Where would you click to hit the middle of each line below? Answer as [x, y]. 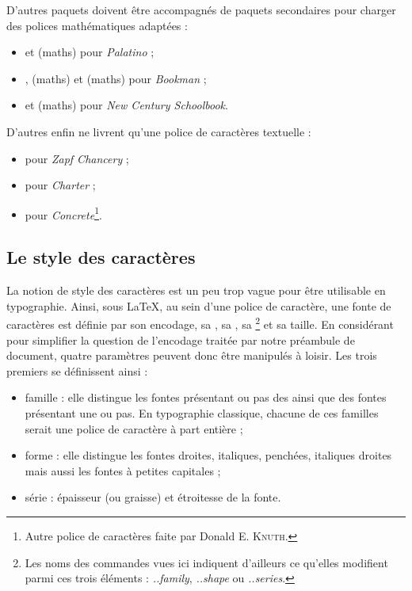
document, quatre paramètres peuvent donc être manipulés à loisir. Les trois [192, 355]
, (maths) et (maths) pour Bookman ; [116, 78]
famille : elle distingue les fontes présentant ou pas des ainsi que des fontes [206, 397]
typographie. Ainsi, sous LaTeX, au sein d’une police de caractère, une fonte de [199, 305]
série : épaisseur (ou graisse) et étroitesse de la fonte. [153, 497]
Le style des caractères [101, 257]
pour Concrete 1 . [63, 213]
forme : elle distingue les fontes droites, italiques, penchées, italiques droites [208, 455]
